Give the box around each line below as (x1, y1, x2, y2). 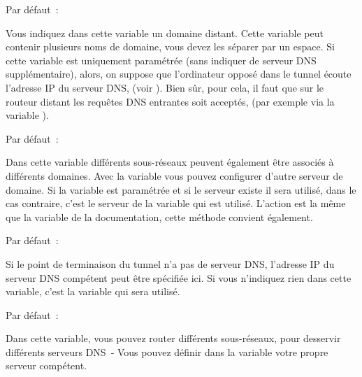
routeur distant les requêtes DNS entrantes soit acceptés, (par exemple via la (6, 94, 335, 108)
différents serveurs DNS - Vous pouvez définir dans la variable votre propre (6, 344, 328, 359)
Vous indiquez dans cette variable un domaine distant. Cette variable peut (6, 25, 324, 40)
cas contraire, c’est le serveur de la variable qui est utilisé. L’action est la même (6, 196, 346, 211)
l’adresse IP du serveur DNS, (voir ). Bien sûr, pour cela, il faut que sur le (6, 80, 324, 94)
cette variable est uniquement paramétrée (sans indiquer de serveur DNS (6, 52, 317, 67)
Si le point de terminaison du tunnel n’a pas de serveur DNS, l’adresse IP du (6, 256, 335, 271)
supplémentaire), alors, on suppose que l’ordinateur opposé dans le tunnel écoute (6, 66, 352, 81)
